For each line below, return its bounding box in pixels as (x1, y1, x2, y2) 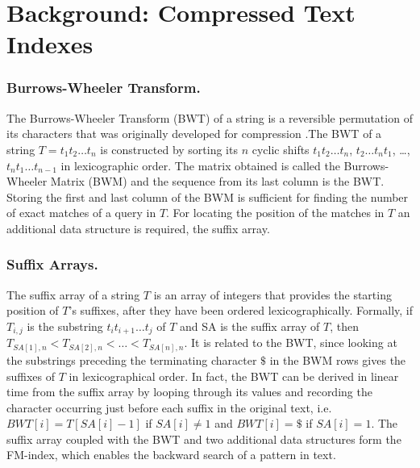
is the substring (27, 317, 103, 334)
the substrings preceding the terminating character (6, 351, 257, 368)
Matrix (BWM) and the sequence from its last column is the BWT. (50, 173, 385, 190)
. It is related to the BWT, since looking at (184, 334, 397, 351)
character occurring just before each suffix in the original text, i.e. (6, 399, 332, 416)
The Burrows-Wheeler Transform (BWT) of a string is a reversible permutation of (6, 109, 413, 126)
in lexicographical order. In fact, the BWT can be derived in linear (69, 367, 399, 384)
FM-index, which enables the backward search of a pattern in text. (6, 446, 336, 463)
